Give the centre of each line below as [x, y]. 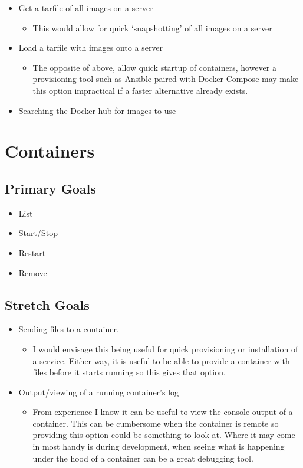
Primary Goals [50, 188]
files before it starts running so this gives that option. [129, 372]
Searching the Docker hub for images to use [97, 110]
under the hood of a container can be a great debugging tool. [143, 458]
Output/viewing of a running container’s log [99, 392]
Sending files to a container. [69, 329]
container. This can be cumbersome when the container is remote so [156, 423]
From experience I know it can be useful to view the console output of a [163, 412]
